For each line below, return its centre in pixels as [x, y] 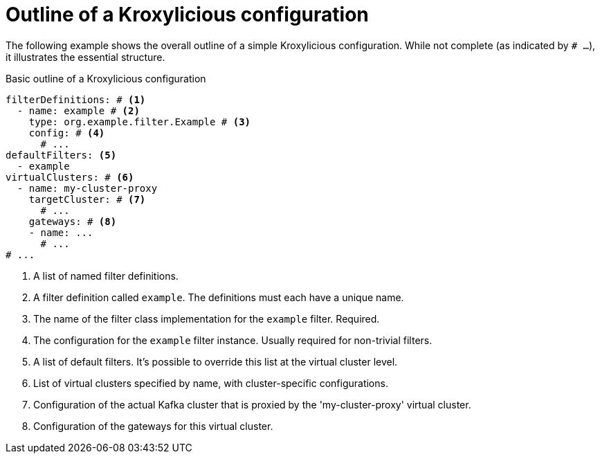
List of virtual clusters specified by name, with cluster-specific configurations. [211, 383]
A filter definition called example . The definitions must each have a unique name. [219, 297]
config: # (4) [67, 133]
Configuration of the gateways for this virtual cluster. [153, 426]
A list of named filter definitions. [106, 276]
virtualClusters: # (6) [70, 177]
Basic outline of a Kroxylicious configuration [106, 78]
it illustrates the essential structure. [85, 57]
